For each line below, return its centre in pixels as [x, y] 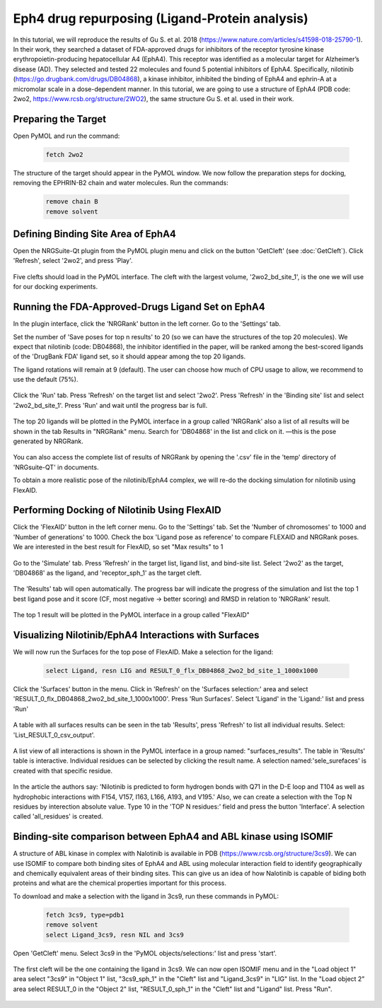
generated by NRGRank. [48, 441]
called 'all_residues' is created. [58, 816]
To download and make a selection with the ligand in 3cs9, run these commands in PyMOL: [146, 896]
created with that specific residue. [63, 770]
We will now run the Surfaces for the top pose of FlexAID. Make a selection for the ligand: [143, 652]
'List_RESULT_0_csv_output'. [54, 734]
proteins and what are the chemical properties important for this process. [120, 883]
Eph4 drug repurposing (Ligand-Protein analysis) [161, 18]
